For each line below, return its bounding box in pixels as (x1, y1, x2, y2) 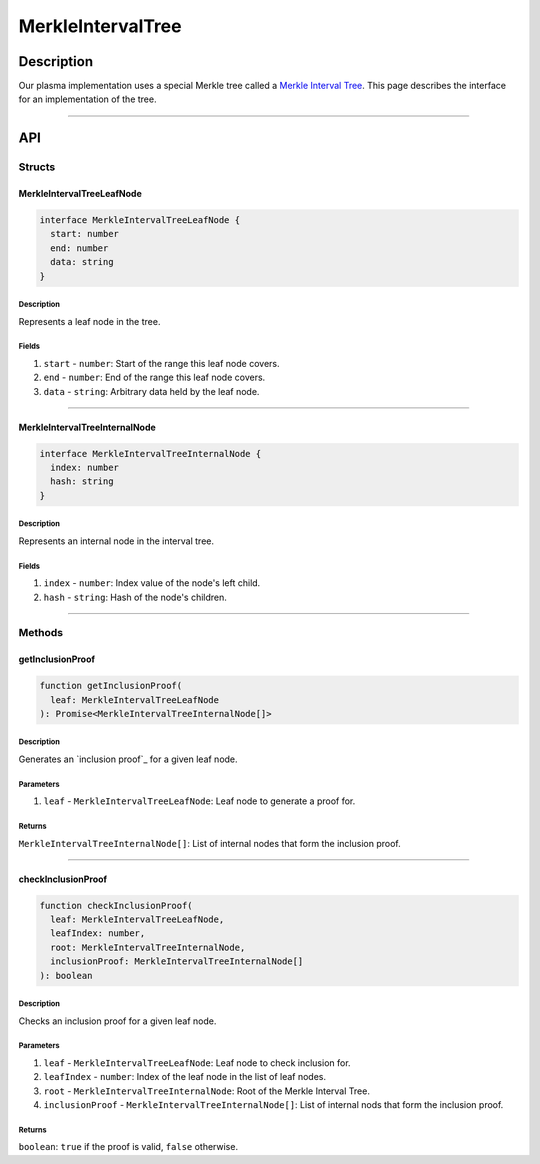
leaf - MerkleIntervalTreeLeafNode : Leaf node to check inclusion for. (43, 1056, 351, 1069)
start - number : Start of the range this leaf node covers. (43, 357, 280, 369)
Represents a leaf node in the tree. (18, 315, 161, 327)
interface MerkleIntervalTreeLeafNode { (39, 215, 240, 226)
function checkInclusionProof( (39, 900, 194, 911)
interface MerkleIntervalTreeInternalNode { (39, 448, 262, 459)
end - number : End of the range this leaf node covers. (43, 371, 266, 384)
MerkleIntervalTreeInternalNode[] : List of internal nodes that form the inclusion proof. (18, 837, 401, 849)
